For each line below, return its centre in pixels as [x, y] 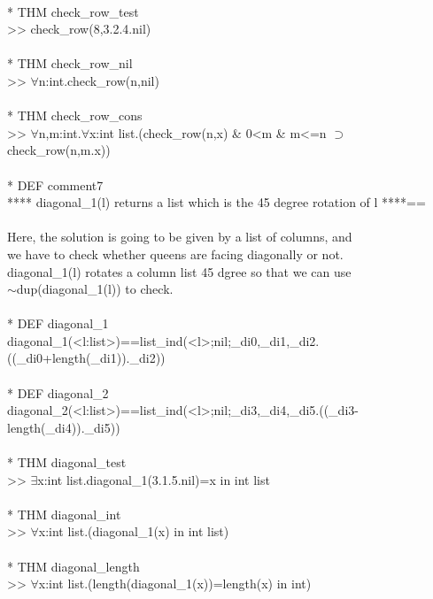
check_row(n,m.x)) [59, 150]
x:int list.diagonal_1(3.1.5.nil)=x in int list [154, 479]
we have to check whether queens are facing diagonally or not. [175, 253]
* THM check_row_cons [75, 115]
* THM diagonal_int [64, 514]
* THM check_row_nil [70, 63]
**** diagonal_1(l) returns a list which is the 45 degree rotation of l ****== [216, 202]
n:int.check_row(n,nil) [99, 80]
